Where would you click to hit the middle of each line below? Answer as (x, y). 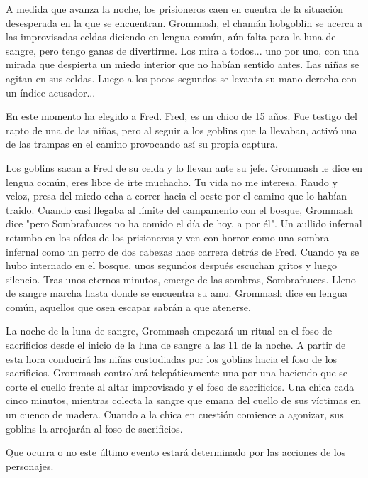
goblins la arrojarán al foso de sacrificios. (94, 428)
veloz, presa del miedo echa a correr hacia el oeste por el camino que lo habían (176, 196)
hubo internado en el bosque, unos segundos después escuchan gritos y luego (171, 265)
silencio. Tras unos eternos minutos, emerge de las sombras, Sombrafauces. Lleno (181, 279)
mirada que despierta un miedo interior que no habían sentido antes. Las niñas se (183, 64)
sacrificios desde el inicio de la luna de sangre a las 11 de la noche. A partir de (176, 345)
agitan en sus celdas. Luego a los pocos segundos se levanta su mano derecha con (182, 78)
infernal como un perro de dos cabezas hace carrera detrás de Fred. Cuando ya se (183, 251)
